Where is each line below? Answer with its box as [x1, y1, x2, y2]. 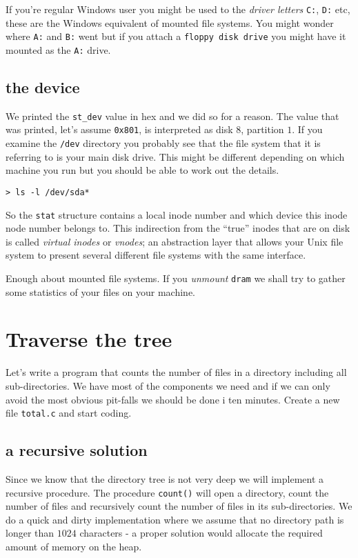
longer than [6, 526, 54, 540]
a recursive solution [6, 439, 148, 461]
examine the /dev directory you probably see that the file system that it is [6, 136, 321, 150]
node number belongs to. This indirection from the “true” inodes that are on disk [6, 221, 350, 235]
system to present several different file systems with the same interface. [6, 248, 306, 262]
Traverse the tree [6, 325, 172, 353]
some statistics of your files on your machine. [6, 284, 195, 299]
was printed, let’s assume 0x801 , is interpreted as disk [6, 122, 233, 137]
